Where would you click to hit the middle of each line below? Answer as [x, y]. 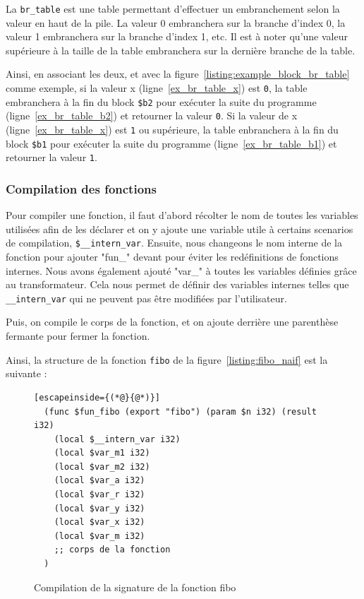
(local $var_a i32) [99, 481]
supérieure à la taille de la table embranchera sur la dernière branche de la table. [181, 50]
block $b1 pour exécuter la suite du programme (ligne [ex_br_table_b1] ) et [171, 143]
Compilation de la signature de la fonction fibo [135, 587]
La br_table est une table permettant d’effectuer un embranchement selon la [173, 8]
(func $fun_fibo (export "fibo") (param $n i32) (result [180, 411]
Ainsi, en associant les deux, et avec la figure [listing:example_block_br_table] [178, 74]
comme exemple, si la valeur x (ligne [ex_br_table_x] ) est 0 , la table [157, 88]
